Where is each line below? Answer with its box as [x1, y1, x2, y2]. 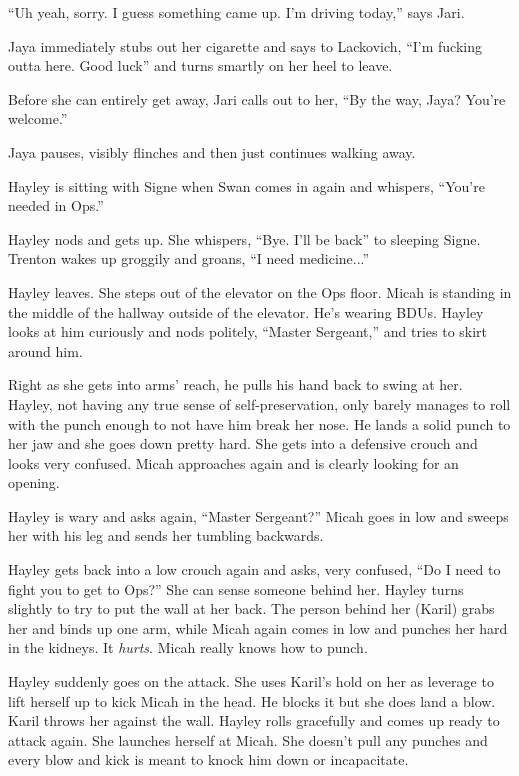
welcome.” [8, 108, 68, 129]
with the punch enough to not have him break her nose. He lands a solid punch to [8, 413, 511, 434]
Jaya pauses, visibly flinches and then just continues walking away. [8, 141, 416, 162]
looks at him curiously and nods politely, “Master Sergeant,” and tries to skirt [8, 321, 488, 342]
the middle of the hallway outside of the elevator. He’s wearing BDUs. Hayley [8, 301, 484, 322]
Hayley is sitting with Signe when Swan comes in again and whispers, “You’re [8, 175, 485, 196]
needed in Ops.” [8, 195, 104, 216]
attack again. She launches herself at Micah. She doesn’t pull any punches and [8, 729, 488, 750]
